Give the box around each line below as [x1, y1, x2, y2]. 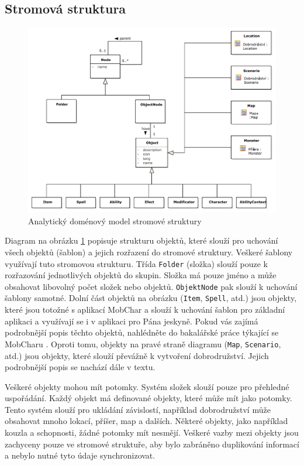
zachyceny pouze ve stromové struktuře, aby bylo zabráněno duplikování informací [5, 437, 299, 450]
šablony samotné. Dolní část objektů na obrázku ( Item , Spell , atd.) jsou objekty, [5, 292, 297, 304]
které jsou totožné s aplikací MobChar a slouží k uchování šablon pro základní [5, 303, 285, 316]
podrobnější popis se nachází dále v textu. [5, 361, 156, 373]
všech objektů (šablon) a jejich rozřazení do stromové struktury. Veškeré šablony [5, 245, 293, 258]
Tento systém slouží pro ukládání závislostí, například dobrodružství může [5, 403, 271, 415]
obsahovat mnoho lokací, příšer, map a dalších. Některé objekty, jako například [5, 415, 288, 427]
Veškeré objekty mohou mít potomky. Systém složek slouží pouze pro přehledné [5, 380, 289, 392]
